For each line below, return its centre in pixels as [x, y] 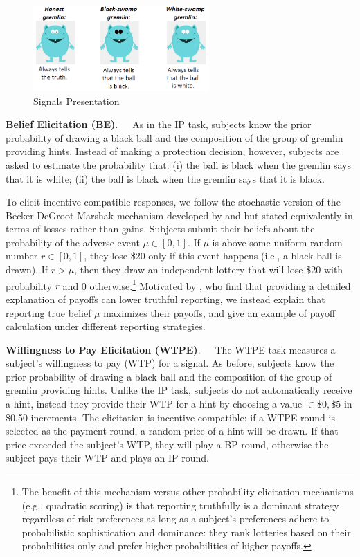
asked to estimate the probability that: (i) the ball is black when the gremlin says [179, 164]
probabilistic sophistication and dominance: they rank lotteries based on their [186, 532]
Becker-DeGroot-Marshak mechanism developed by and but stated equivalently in [179, 215]
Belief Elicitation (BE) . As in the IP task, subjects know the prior [159, 124]
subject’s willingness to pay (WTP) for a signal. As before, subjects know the [170, 363]
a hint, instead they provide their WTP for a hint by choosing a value [154, 404]
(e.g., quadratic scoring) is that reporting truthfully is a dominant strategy [180, 505]
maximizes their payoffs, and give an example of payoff [219, 312]
